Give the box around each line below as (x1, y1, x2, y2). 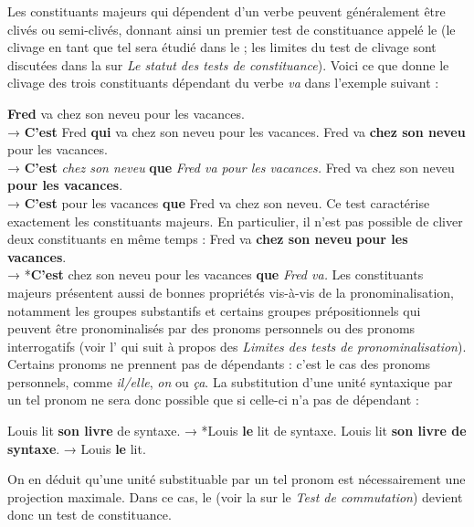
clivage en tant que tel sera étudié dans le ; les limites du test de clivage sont (7, 37, 437, 57)
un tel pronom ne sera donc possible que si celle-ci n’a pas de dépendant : (7, 390, 419, 409)
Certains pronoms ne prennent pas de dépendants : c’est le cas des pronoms (7, 354, 431, 374)
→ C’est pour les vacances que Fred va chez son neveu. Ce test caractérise (7, 193, 430, 212)
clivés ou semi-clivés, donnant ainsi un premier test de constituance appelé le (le (7, 19, 456, 38)
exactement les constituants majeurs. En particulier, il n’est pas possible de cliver (7, 211, 463, 230)
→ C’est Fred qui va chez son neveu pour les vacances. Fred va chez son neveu (7, 121, 466, 141)
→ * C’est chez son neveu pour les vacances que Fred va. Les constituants (7, 265, 424, 284)
